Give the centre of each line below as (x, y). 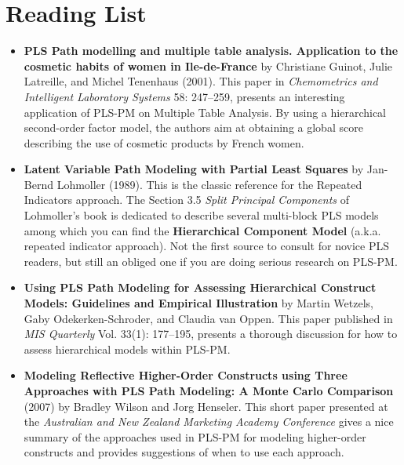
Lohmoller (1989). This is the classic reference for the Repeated (209, 184)
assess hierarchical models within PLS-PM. (127, 349)
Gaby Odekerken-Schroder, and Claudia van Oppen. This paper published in (208, 318)
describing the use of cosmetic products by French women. (164, 142)
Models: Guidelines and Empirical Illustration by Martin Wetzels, (198, 303)
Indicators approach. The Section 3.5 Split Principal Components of (186, 200)
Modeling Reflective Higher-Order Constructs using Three (186, 375)
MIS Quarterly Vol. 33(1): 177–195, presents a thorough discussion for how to (211, 334)
